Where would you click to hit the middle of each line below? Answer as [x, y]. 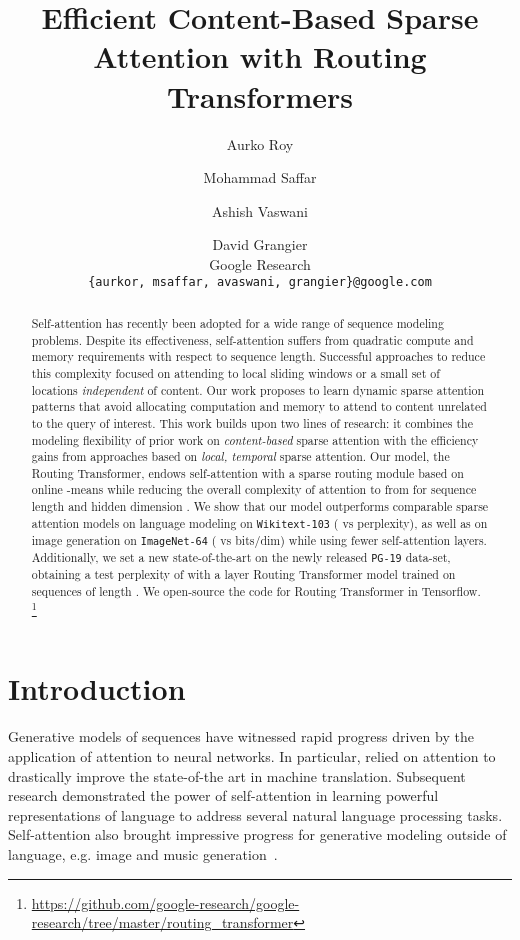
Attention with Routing [260, 56]
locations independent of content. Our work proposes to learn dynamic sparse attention [258, 389]
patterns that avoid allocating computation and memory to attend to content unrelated [259, 406]
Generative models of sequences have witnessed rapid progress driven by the [241, 736]
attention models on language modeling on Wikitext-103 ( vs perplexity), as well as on [259, 522]
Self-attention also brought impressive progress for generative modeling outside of [257, 834]
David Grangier [260, 244]
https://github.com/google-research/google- [165, 902]
